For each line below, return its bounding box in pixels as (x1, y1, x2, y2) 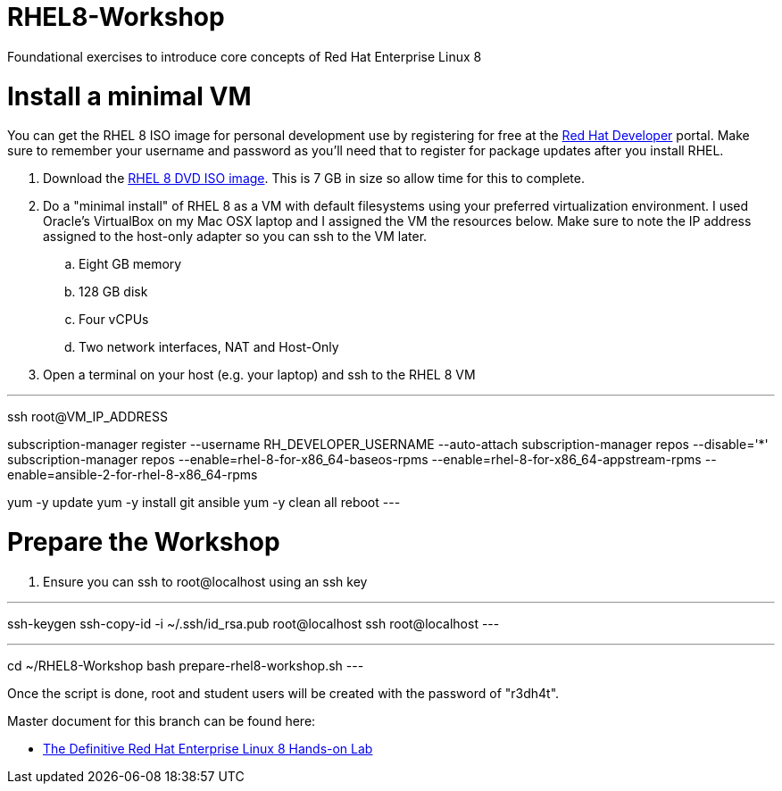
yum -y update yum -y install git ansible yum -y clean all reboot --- (7, 495, 401, 511)
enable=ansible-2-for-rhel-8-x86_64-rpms (7, 467, 258, 483)
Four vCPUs (79, 312, 149, 328)
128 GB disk (79, 284, 148, 300)
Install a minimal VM (7, 80, 252, 112)
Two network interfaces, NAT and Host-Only (79, 339, 339, 355)
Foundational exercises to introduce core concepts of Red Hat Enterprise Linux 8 (7, 48, 482, 64)
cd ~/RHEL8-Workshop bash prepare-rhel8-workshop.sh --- (7, 657, 364, 673)
